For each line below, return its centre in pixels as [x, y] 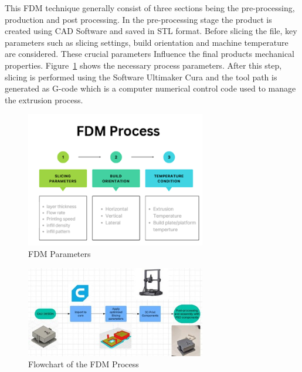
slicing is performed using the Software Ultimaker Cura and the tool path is [141, 77]
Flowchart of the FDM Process [84, 364]
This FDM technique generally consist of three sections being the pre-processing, [150, 8]
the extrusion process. [44, 99]
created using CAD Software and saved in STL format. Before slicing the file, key [151, 31]
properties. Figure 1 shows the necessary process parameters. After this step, [143, 65]
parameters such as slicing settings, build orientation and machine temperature [147, 42]
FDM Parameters [60, 253]
